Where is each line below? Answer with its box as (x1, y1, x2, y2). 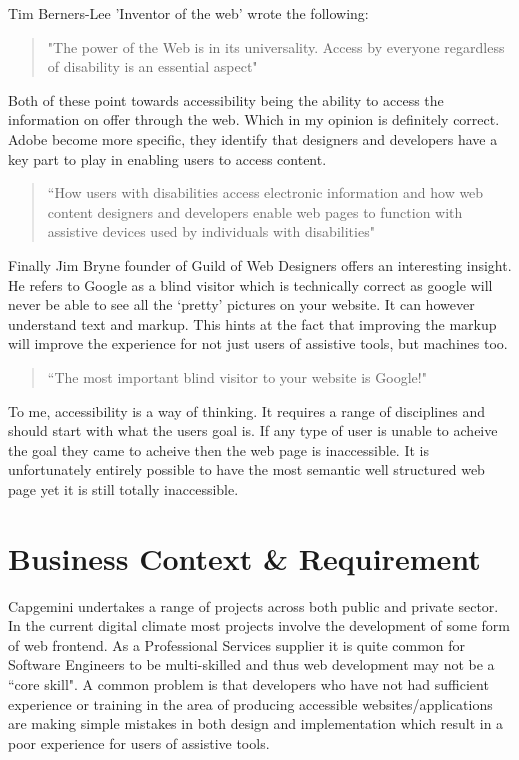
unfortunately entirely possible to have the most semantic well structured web (8, 459, 485, 480)
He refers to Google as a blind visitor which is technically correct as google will (8, 274, 493, 295)
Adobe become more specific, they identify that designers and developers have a (8, 128, 498, 149)
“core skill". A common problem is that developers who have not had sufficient (8, 673, 489, 694)
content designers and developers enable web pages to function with (47, 201, 463, 222)
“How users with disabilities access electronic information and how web (47, 182, 484, 203)
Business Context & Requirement (8, 537, 481, 578)
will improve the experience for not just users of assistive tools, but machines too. (8, 333, 508, 354)
